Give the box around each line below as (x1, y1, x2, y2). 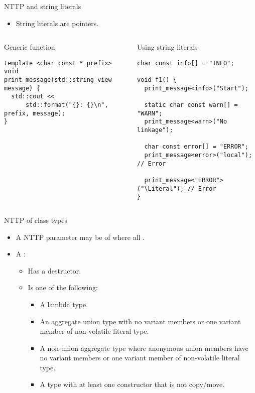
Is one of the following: (28, 282, 98, 293)
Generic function (4, 42, 55, 52)
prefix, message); (4, 109, 65, 117)
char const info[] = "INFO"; (137, 59, 234, 67)
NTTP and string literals (4, 1, 81, 11)
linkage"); (137, 126, 173, 134)
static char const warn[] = (144, 101, 238, 109)
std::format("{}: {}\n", (25, 101, 108, 109)
